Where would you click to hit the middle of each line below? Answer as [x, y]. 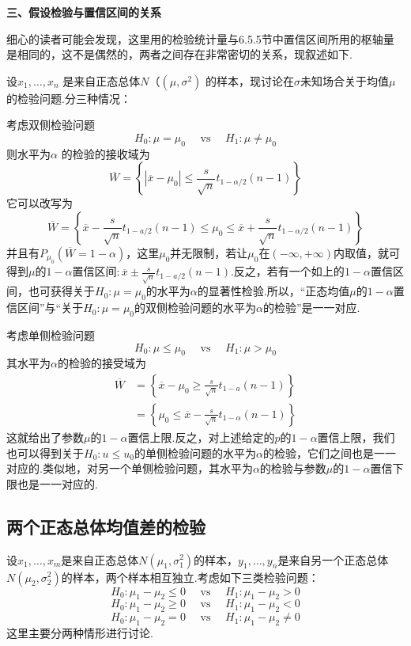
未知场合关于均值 [345, 80]
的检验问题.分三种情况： [69, 98]
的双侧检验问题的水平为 [196, 308]
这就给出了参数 [45, 437]
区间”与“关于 [50, 308]
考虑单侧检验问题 [51, 334]
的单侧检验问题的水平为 [195, 452]
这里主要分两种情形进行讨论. [80, 632]
